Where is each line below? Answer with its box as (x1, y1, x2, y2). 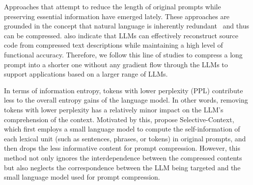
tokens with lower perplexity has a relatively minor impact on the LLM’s (4, 104, 224, 114)
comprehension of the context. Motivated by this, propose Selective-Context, (4, 114, 234, 124)
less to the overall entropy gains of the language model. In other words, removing (4, 95, 248, 105)
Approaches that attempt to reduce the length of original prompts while (4, 1, 221, 11)
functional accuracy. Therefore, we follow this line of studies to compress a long (4, 49, 243, 59)
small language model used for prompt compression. (4, 172, 160, 182)
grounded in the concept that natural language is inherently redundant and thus (4, 21, 249, 31)
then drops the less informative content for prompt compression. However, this (4, 143, 240, 153)
